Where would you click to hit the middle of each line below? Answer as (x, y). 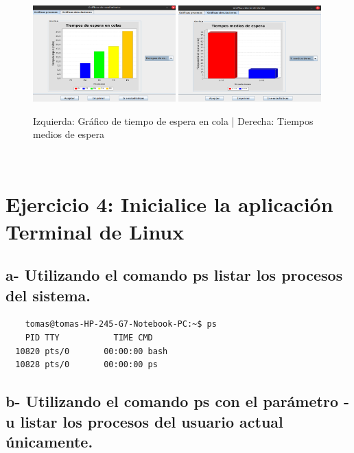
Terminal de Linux (95, 231)
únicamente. (49, 441)
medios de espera (69, 134)
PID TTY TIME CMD (89, 338)
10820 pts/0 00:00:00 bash (92, 351)
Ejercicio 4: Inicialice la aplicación (169, 204)
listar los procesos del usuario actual (152, 421)
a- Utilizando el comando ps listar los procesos (174, 275)
